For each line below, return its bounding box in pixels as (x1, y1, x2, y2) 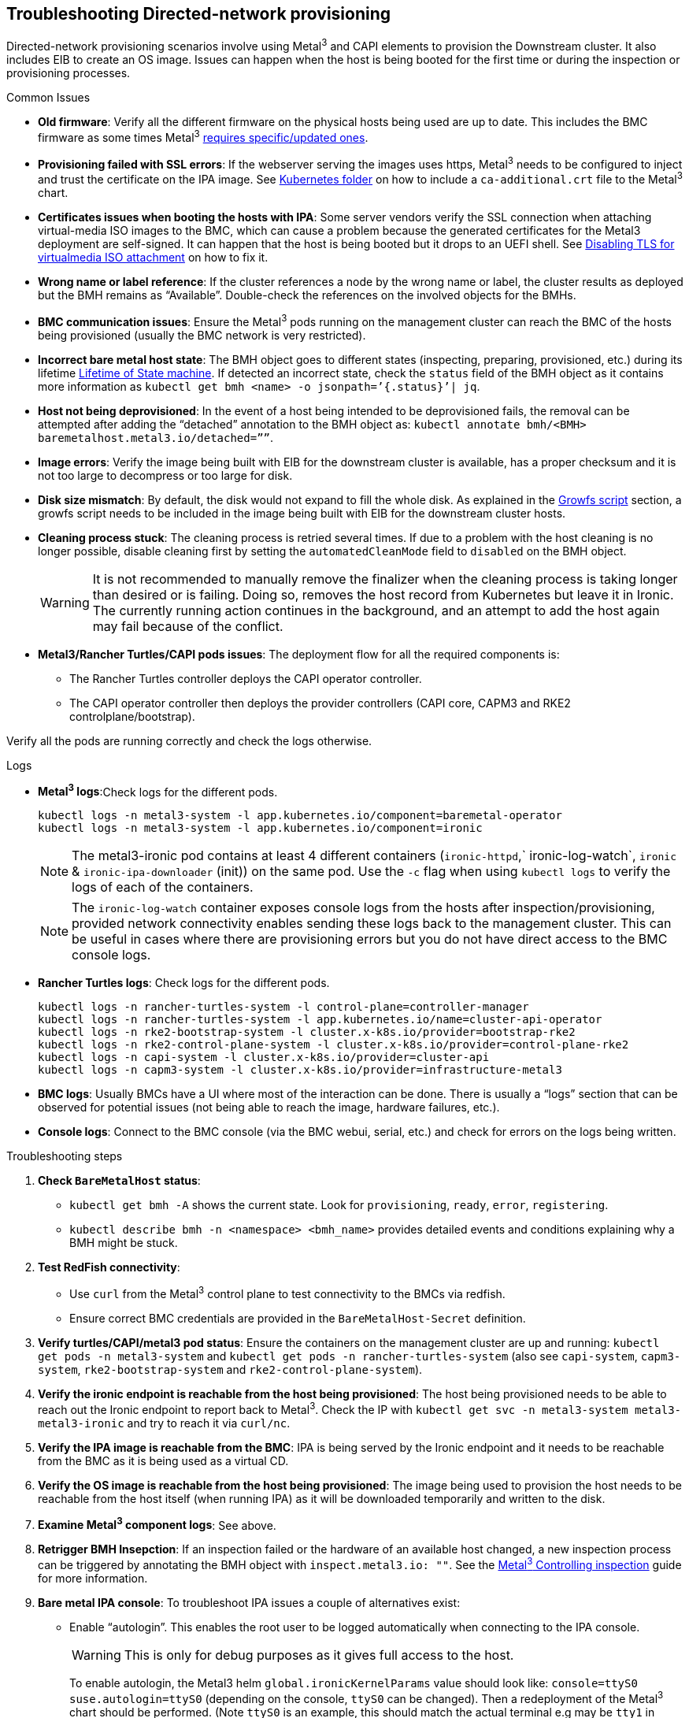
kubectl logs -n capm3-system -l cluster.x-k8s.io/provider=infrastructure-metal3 (38, 1063, 562, 1077)
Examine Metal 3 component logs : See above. (38, 1516, 276, 1532)
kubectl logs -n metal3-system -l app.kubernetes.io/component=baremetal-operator (38, 809, 562, 822)
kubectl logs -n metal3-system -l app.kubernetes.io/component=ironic (38, 822, 483, 835)
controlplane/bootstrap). (69, 709, 195, 723)
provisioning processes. (6, 66, 131, 80)
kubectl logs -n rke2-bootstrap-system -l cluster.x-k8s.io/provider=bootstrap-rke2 (38, 1026, 576, 1039)
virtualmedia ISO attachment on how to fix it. (38, 250, 269, 265)
